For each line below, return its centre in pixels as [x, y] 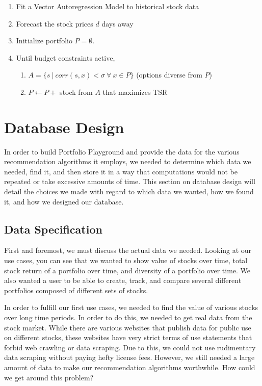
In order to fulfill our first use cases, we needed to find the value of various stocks [131, 307]
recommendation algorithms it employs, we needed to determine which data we [128, 161]
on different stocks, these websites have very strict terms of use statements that [128, 337]
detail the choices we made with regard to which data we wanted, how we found [129, 191]
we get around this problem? [49, 377]
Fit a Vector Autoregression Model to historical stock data [108, 6]
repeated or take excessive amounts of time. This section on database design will [130, 181]
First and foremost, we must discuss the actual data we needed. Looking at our [128, 250]
